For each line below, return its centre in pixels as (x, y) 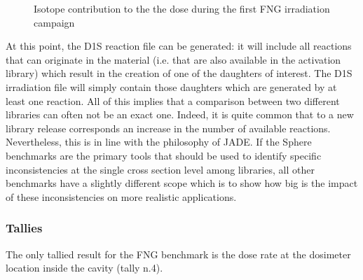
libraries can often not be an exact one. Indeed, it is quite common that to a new (180, 114)
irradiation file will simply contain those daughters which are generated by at (171, 86)
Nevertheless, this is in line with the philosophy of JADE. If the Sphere (159, 142)
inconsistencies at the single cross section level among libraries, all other (160, 169)
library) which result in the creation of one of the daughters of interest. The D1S (179, 73)
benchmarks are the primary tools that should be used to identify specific (164, 155)
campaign (54, 22)
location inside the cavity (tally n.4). (84, 268)
